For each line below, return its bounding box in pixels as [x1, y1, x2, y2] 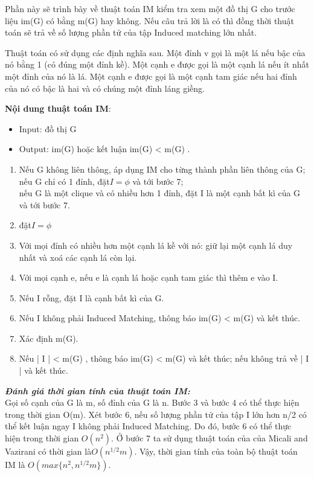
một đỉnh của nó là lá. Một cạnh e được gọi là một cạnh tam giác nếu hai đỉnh [5, 69, 297, 82]
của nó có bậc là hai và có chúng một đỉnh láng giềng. [5, 82, 205, 94]
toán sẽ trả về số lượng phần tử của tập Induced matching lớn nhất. [5, 26, 257, 39]
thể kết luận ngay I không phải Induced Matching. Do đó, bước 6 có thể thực [5, 420, 292, 432]
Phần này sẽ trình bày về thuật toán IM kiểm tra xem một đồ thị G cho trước [5, 2, 295, 14]
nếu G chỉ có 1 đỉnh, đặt [19, 174, 110, 187]
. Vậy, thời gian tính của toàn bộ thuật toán [134, 445, 298, 458]
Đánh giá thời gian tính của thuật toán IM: [5, 384, 190, 397]
